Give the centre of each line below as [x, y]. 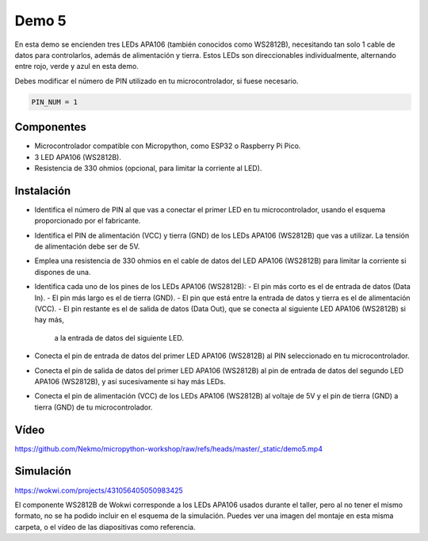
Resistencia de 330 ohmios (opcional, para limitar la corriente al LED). [148, 168]
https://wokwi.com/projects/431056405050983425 [99, 490]
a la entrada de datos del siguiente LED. [119, 337]
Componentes [51, 127]
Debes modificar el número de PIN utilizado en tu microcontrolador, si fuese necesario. [157, 81]
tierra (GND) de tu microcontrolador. [94, 407]
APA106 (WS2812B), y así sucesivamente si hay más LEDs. [130, 381]
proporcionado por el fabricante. [88, 221]
